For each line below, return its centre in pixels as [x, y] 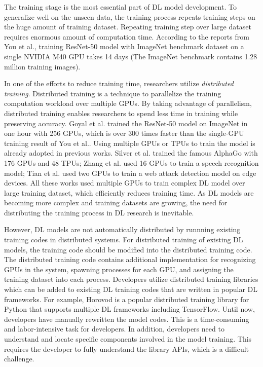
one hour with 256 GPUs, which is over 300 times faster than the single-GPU [124, 133]
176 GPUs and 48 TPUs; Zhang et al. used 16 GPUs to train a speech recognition [131, 162]
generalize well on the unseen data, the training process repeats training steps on [130, 16]
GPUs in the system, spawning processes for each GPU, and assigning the [119, 269]
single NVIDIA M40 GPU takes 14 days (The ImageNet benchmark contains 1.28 [131, 56]
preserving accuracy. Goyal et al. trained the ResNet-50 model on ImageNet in [126, 123]
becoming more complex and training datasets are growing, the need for [116, 203]
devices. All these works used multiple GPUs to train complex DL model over [125, 183]
